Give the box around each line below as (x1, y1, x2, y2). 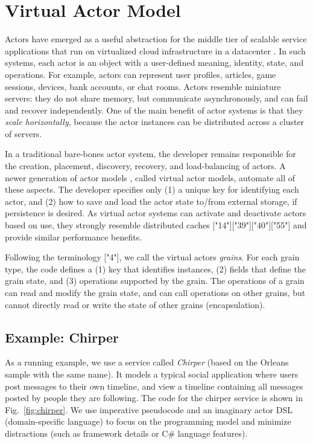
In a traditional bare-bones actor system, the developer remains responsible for (5, 147, 296, 160)
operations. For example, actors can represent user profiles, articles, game (5, 68, 276, 80)
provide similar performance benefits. (5, 230, 142, 243)
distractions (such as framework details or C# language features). (5, 426, 248, 439)
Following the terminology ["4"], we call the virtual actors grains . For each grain (5, 251, 300, 263)
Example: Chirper (5, 327, 119, 346)
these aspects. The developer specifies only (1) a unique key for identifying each (5, 183, 299, 196)
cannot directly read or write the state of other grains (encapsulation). (5, 298, 265, 310)
